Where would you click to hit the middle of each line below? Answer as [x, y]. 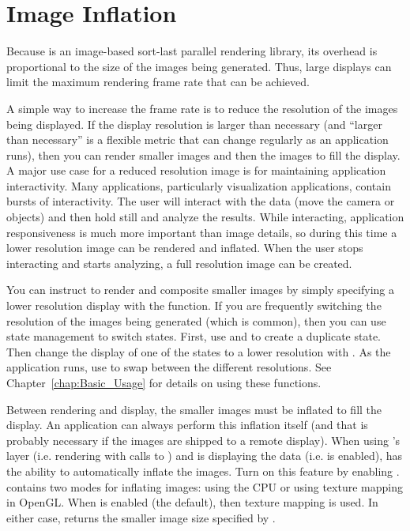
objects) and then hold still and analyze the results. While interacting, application [205, 217]
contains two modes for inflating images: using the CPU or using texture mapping [205, 486]
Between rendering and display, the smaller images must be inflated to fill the [194, 409]
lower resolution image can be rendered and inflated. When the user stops [185, 248]
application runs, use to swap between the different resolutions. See [169, 367]
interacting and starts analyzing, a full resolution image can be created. [179, 263]
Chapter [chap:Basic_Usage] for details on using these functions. [164, 382]
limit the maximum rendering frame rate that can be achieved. [158, 82]
